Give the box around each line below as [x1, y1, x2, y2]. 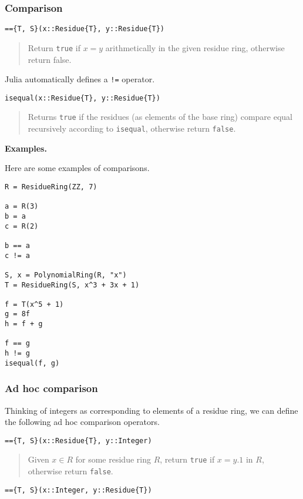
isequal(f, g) [5, 359, 60, 367]
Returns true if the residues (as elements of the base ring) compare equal [28, 110, 292, 123]
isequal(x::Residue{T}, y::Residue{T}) [5, 93, 160, 102]
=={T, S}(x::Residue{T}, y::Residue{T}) [5, 25, 165, 34]
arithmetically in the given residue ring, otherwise [105, 41, 285, 53]
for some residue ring [75, 453, 151, 465]
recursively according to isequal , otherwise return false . [28, 122, 236, 135]
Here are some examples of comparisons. [5, 162, 150, 174]
